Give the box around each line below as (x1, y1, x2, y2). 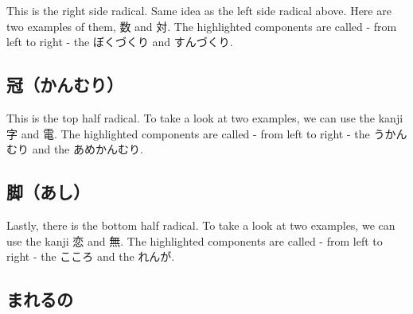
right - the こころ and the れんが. (6, 248, 175, 265)
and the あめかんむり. (32, 141, 143, 157)
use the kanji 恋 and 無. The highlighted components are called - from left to (6, 232, 383, 249)
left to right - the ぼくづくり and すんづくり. (6, 33, 233, 50)
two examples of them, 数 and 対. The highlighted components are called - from (6, 17, 397, 34)
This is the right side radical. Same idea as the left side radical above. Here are (6, 2, 392, 18)
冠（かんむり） (6, 72, 123, 97)
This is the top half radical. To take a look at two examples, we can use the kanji (6, 109, 403, 126)
